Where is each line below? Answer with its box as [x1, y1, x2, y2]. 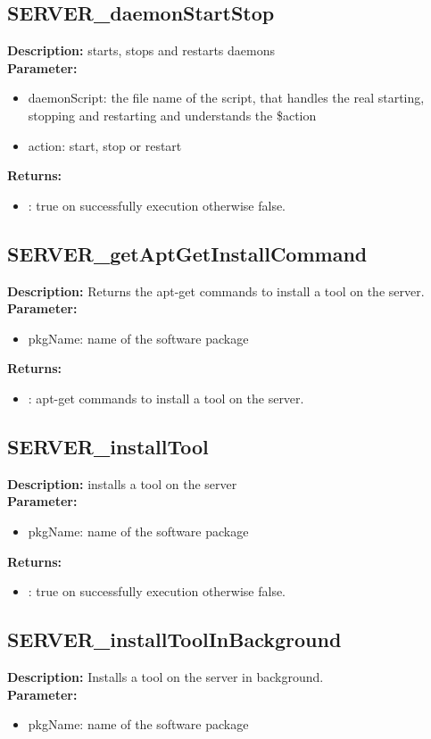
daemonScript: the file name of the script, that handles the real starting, [28, 88, 425, 107]
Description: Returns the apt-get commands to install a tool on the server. [7, 281, 425, 300]
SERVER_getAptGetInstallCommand [7, 239, 368, 267]
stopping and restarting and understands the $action [28, 105, 317, 124]
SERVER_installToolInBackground [7, 626, 342, 653]
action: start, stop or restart [28, 136, 182, 154]
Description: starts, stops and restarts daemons [7, 41, 276, 60]
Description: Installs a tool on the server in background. [7, 667, 324, 685]
